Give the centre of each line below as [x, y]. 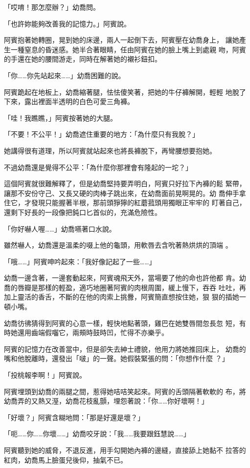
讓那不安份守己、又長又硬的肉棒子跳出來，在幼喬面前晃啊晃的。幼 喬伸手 [122, 193]
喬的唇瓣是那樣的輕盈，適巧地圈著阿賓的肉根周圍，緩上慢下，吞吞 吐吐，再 [125, 287]
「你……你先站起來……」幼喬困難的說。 [65, 75]
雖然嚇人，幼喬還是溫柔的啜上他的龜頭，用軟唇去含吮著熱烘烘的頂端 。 [118, 245]
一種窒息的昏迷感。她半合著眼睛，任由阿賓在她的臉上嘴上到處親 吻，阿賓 [128, 49]
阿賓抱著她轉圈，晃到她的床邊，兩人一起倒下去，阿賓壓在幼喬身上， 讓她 [122, 40]
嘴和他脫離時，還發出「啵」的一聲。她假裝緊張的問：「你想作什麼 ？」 [116, 358]
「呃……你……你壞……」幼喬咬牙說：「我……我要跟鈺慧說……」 [97, 434]
